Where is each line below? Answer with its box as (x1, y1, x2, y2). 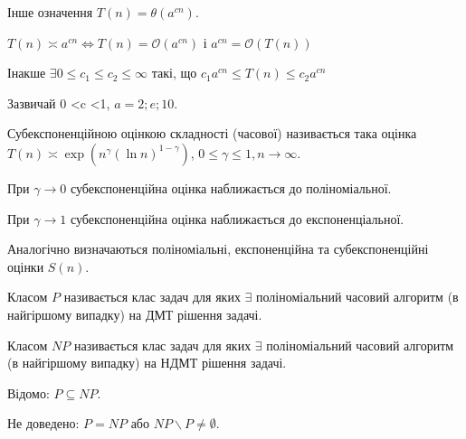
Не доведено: (7, 414, 80, 433)
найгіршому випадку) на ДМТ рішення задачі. (7, 304, 262, 323)
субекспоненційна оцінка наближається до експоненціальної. (70, 209, 404, 228)
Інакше (7, 63, 46, 82)
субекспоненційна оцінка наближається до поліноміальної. (70, 178, 392, 197)
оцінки (7, 257, 44, 276)
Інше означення (7, 3, 93, 21)
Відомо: (7, 383, 50, 402)
